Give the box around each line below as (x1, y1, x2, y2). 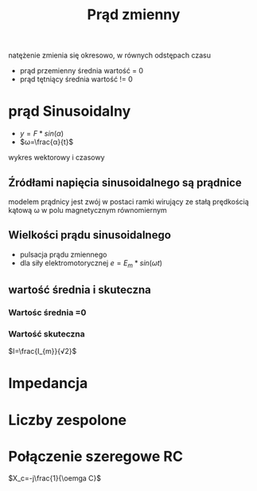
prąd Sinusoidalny (8, 102, 131, 120)
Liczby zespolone (8, 410, 127, 429)
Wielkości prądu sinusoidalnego (8, 229, 171, 242)
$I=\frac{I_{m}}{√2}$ (8, 347, 77, 356)
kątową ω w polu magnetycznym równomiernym (8, 205, 167, 214)
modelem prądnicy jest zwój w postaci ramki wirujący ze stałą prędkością (8, 197, 249, 206)
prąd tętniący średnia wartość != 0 (19, 74, 133, 84)
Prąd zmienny (87, 6, 181, 24)
